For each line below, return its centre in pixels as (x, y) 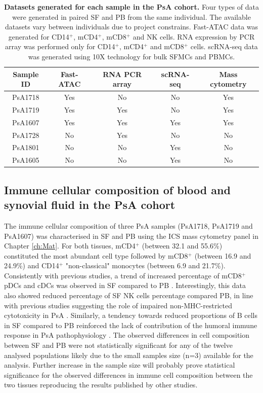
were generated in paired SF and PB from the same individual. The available (131, 16)
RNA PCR (122, 74)
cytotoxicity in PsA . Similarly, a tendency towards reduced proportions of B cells (131, 315)
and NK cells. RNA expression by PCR (194, 36)
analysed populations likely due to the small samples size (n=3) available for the (129, 355)
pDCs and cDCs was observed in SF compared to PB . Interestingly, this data (125, 285)
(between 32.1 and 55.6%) (182, 246)
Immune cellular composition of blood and (117, 189)
